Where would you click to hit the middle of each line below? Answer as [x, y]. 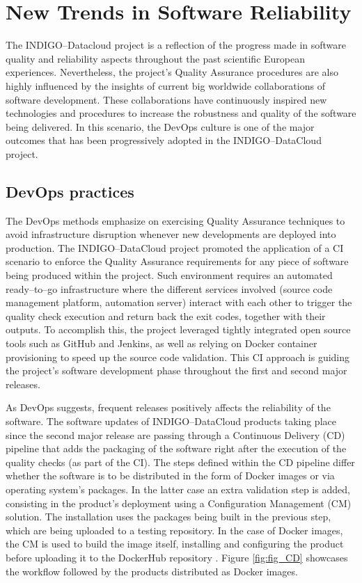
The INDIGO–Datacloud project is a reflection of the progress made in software [176, 45]
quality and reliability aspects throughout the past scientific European [156, 58]
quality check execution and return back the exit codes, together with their [166, 316]
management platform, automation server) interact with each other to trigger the [179, 302]
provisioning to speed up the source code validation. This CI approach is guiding [178, 357]
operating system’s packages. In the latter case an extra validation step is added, [178, 489]
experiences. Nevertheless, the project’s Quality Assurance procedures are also [172, 72]
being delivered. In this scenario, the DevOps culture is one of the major [160, 126]
